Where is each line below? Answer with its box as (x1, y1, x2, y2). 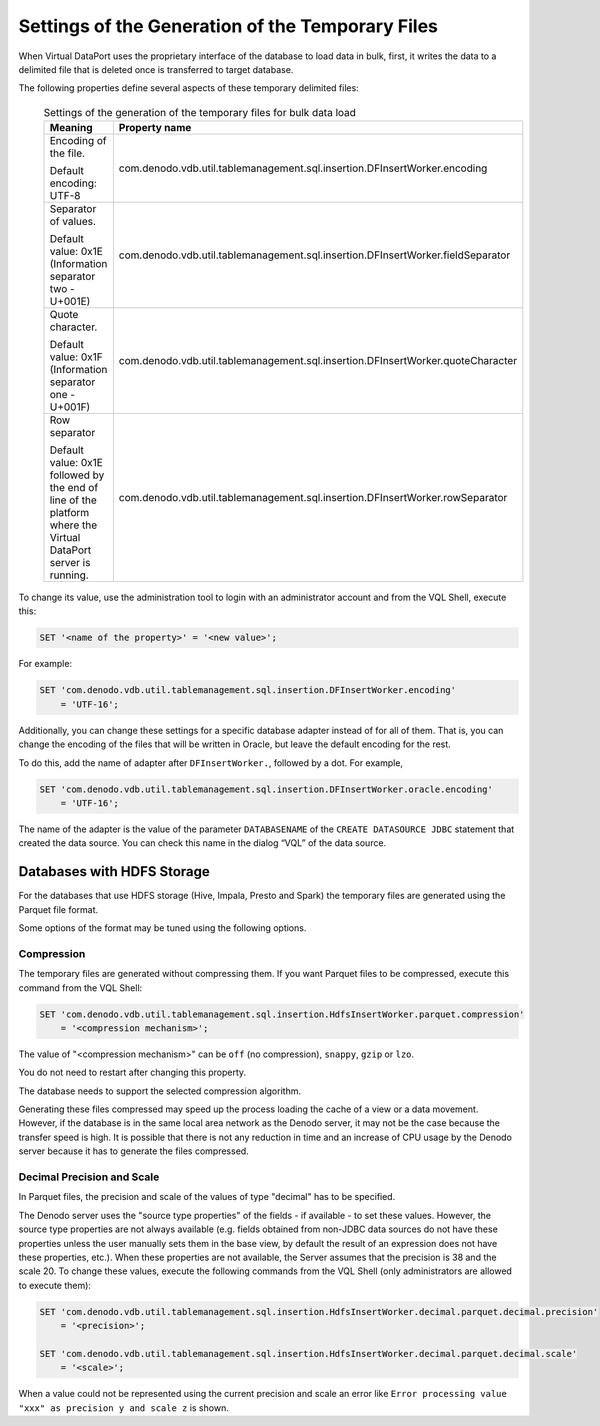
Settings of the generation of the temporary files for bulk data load (43, 105, 357, 119)
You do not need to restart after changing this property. (18, 1066, 247, 1079)
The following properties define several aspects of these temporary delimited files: (18, 82, 359, 94)
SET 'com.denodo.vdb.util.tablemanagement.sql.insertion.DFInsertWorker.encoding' (39, 685, 457, 696)
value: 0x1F (49, 350, 104, 364)
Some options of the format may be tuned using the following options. (18, 922, 307, 934)
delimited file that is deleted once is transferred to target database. (18, 63, 294, 75)
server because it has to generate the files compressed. (18, 1145, 249, 1157)
